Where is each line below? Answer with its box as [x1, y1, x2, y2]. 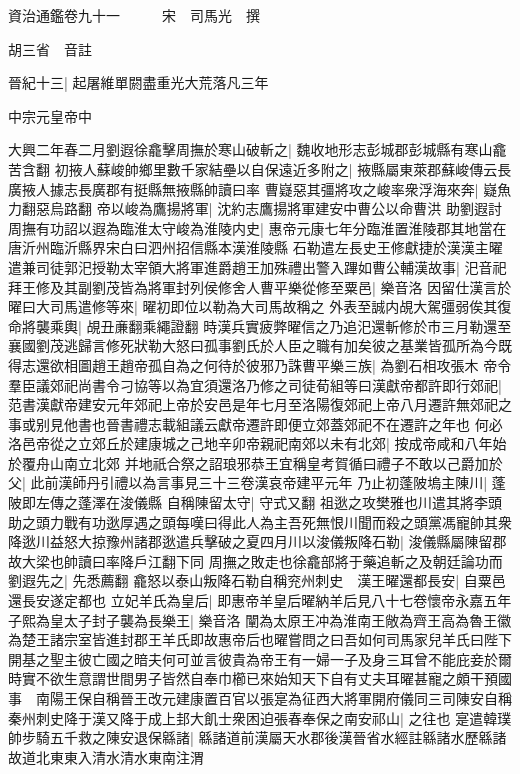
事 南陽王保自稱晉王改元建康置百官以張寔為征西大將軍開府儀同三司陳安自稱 [8, 688, 512, 708]
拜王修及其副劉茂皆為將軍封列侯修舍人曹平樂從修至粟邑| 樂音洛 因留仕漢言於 [8, 276, 512, 297]
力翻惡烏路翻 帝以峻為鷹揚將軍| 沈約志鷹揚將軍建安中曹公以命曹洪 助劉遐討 [8, 198, 502, 219]
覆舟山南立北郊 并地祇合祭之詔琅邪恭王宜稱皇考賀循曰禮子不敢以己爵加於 [21, 452, 503, 473]
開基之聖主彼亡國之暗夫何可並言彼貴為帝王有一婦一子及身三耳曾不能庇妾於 [8, 648, 498, 669]
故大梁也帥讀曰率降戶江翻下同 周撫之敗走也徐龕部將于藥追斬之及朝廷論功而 [8, 550, 503, 571]
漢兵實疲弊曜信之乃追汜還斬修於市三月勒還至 [217, 315, 512, 336]
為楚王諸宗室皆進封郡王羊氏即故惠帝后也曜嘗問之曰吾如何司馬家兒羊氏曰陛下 [8, 629, 512, 650]
